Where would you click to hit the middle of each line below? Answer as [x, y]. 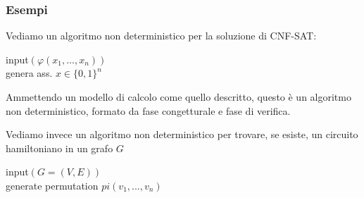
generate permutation [52, 185]
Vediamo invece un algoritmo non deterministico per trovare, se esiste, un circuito [182, 134]
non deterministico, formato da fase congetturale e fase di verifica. [148, 110]
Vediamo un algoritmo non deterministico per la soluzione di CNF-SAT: [161, 36]
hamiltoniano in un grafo [59, 148]
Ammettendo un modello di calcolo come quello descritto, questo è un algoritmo [178, 97]
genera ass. [29, 73]
